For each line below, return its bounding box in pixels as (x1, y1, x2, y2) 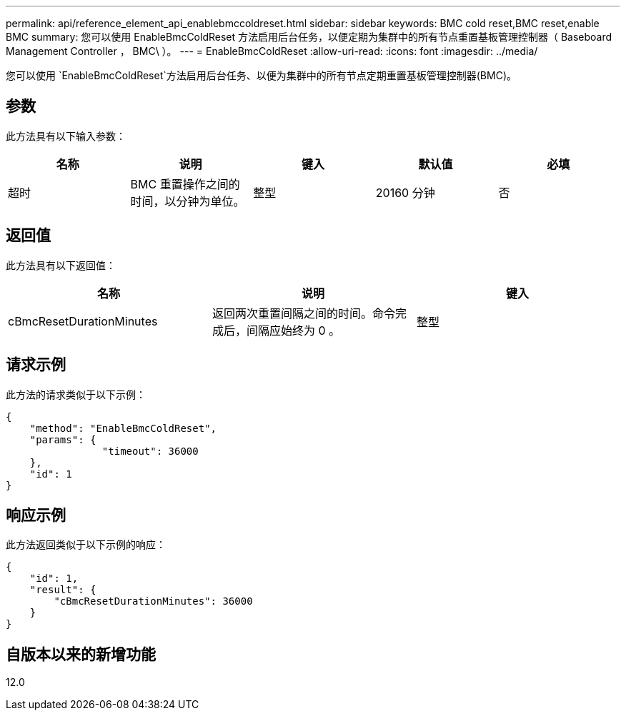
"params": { (29, 433, 96, 445)
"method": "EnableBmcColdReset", (29, 422, 217, 434)
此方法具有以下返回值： (6, 258, 116, 271)
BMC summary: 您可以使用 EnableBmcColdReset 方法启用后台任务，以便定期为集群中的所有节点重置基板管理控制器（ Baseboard (6, 31, 612, 43)
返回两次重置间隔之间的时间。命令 (212, 306, 395, 321)
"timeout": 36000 (101, 445, 199, 457)
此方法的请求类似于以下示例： (6, 388, 146, 400)
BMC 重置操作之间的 (130, 176, 240, 191)
